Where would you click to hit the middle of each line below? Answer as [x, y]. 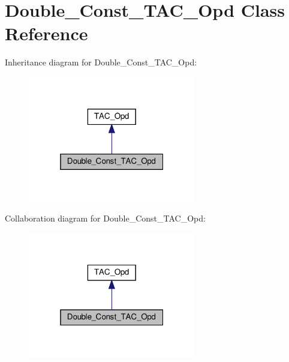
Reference [46, 33]
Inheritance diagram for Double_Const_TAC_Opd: [101, 62]
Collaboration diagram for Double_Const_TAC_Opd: [105, 218]
